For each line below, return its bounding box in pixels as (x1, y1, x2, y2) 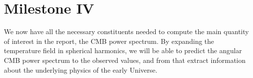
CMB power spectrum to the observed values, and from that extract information (4, 55, 246, 65)
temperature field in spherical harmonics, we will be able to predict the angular (4, 45, 242, 56)
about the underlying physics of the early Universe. (4, 64, 158, 75)
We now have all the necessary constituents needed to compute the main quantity (4, 26, 249, 37)
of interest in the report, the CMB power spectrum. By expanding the (4, 36, 214, 46)
